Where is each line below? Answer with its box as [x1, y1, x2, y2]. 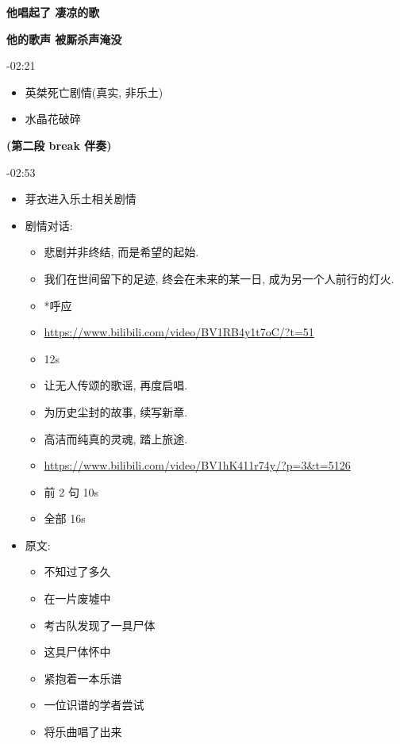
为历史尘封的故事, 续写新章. [44, 403, 188, 420]
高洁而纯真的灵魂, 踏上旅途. [44, 430, 188, 447]
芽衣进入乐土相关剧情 [25, 190, 137, 207]
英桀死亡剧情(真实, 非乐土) [25, 83, 163, 100]
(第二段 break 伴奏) [6, 136, 112, 153]
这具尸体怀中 [44, 643, 111, 660]
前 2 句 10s [44, 483, 99, 500]
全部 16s [44, 510, 86, 527]
